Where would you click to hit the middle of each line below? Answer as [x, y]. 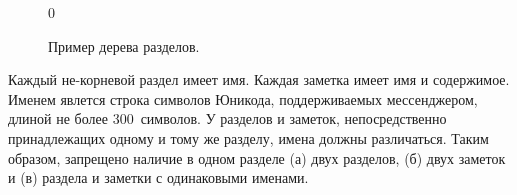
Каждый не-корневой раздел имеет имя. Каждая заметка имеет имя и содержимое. [259, 79]
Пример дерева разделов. [124, 45]
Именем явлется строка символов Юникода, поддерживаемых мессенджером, [243, 98]
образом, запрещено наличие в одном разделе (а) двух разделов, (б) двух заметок [257, 157]
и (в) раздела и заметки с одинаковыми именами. [158, 177]
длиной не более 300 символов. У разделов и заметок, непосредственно [227, 118]
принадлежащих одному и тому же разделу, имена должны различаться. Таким [248, 137]
